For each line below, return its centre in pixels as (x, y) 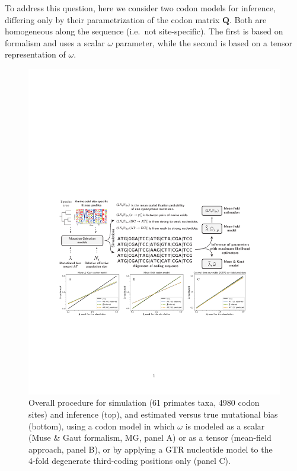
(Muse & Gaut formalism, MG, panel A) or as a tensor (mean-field (150, 437)
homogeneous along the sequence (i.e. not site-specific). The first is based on (144, 31)
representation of (35, 54)
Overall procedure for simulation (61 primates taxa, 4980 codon (144, 402)
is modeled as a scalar (225, 426)
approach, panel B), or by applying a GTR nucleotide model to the (151, 449)
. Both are (248, 19)
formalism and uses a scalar (55, 42)
